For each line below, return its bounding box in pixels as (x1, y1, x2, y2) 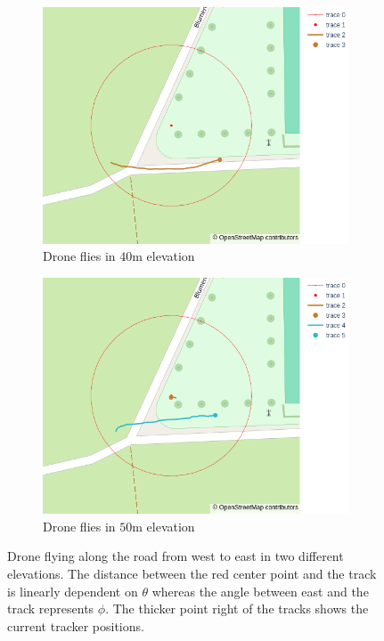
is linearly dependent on (7, 581, 138, 600)
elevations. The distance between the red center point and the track (7, 564, 377, 582)
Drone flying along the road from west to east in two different (7, 547, 344, 565)
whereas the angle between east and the (151, 581, 369, 600)
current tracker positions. (7, 616, 144, 635)
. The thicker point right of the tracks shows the (105, 599, 369, 618)
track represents (7, 599, 94, 618)
